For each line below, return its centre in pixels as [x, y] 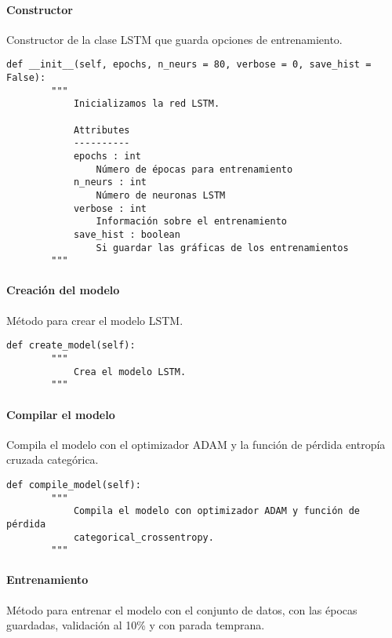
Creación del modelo [63, 290]
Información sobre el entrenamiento [191, 222]
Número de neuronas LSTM [161, 195]
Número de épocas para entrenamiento [194, 169]
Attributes [102, 130]
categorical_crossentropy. [143, 537]
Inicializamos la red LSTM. [147, 104]
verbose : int [110, 208]
